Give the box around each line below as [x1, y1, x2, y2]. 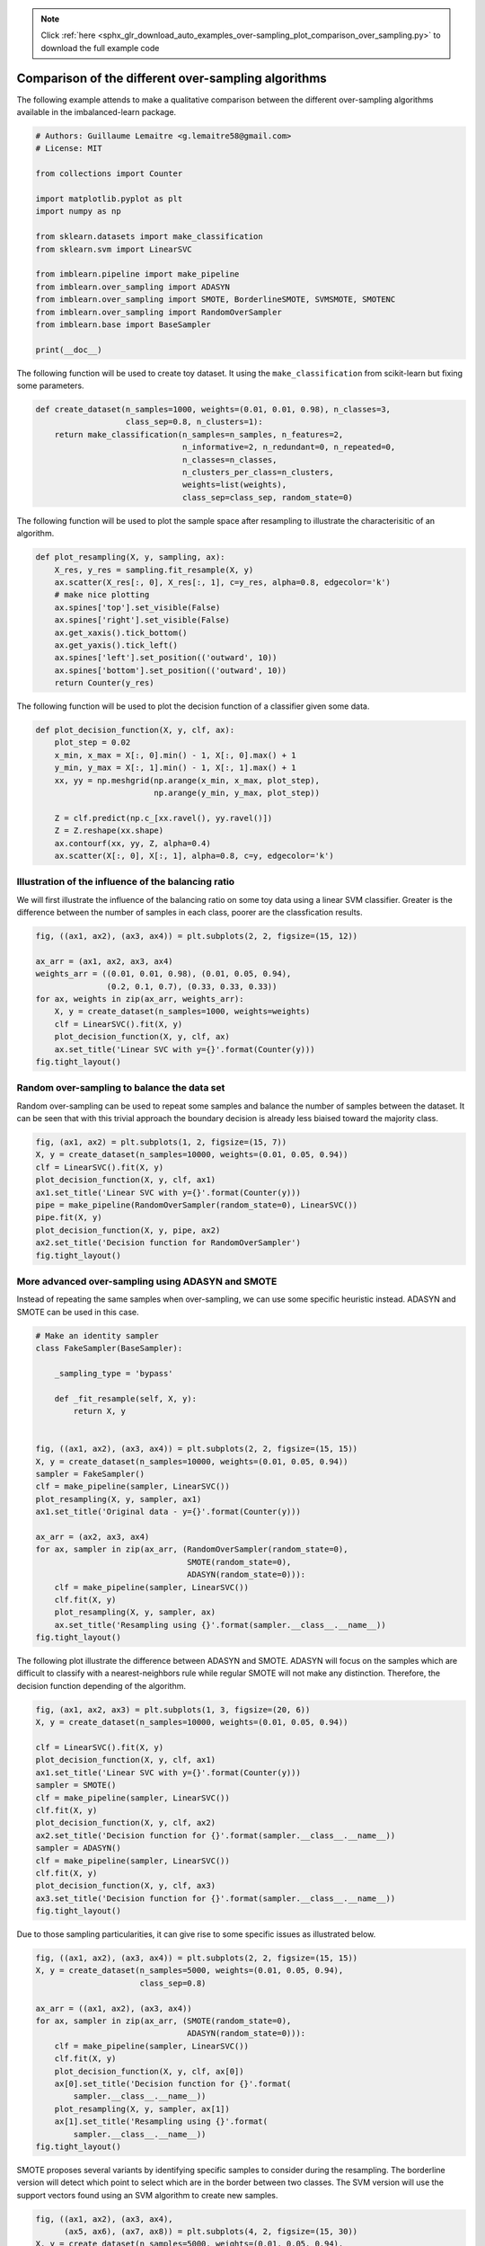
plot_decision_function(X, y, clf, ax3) [35, 1880, 216, 1891]
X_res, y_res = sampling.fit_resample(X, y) [54, 564, 254, 575]
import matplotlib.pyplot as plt [35, 194, 183, 204]
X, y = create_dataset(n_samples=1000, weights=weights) [54, 1006, 311, 1017]
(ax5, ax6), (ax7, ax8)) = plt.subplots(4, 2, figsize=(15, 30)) [64, 2226, 358, 2237]
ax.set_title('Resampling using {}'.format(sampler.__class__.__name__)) [54, 1620, 386, 1630]
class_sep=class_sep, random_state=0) [181, 492, 354, 502]
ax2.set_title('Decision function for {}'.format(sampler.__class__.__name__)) [35, 1830, 396, 1841]
